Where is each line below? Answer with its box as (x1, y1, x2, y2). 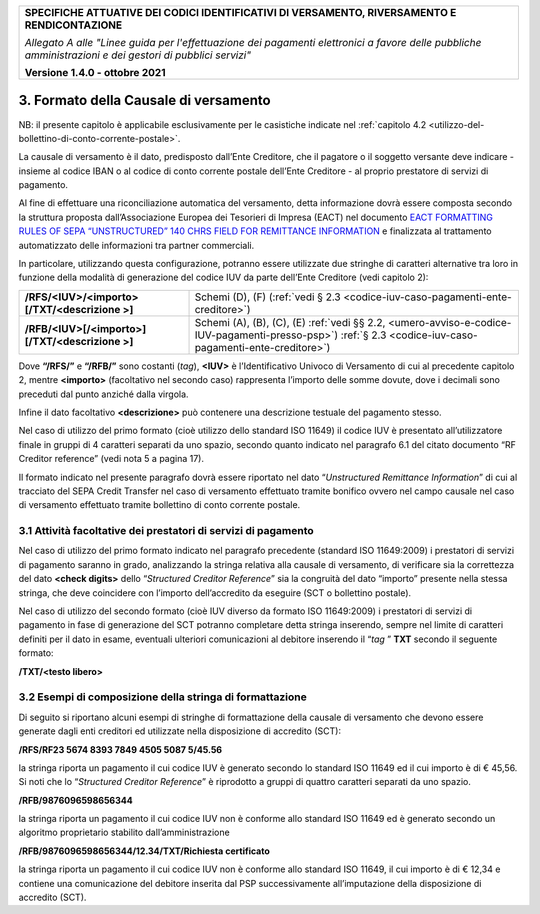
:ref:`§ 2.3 (340, 328, 387, 342)
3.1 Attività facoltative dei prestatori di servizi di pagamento (18, 524, 314, 538)
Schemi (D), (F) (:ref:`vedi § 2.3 (194, 290, 341, 304)
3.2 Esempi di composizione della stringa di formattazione (18, 690, 307, 704)
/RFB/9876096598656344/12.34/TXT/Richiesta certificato (18, 845, 270, 857)
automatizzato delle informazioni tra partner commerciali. (18, 239, 255, 251)
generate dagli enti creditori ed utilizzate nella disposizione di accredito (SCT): (18, 725, 342, 737)
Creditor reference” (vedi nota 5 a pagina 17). (18, 453, 205, 465)
